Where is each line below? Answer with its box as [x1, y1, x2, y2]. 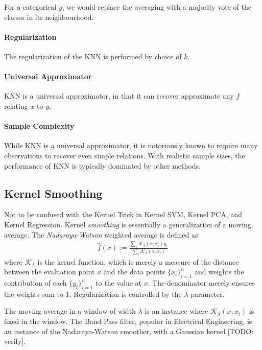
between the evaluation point [4, 266, 95, 277]
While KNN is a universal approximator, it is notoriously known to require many [4, 140, 258, 151]
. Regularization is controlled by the [69, 288, 182, 299]
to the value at [96, 277, 141, 288]
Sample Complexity [4, 121, 75, 131]
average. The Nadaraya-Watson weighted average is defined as [4, 229, 198, 240]
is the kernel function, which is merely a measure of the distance [37, 256, 239, 267]
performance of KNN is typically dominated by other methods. [4, 160, 201, 171]
